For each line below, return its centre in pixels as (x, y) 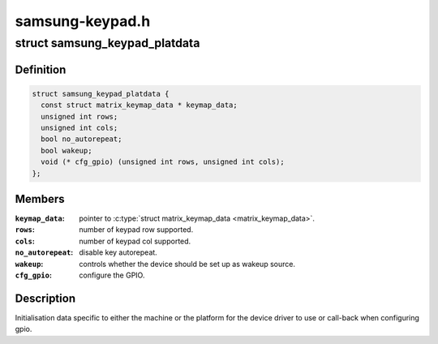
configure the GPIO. (112, 275)
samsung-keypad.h (83, 21)
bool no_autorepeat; (82, 139)
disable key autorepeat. (118, 252)
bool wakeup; (67, 150)
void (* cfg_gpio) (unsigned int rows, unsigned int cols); (163, 162)
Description (45, 298)
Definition (41, 69)
